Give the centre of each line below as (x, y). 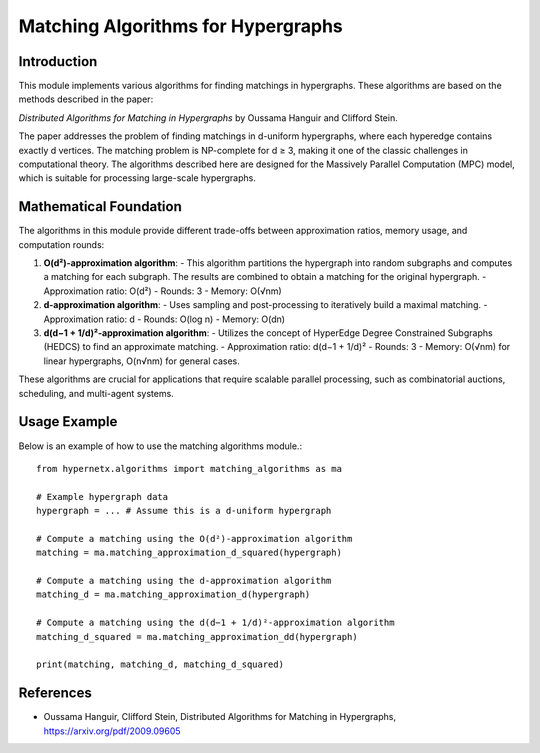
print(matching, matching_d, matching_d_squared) (160, 664)
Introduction (58, 61)
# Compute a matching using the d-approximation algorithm (184, 581)
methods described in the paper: (86, 99)
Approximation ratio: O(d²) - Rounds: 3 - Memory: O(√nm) (162, 291)
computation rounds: (61, 244)
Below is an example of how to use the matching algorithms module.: (160, 446)
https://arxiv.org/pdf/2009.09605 (112, 731)
